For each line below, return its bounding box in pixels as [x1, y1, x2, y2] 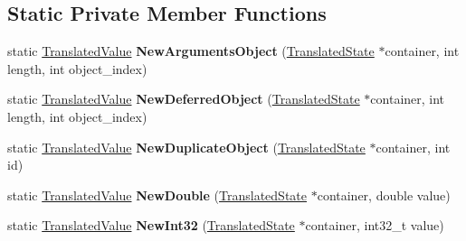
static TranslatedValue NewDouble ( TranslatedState [7, 185, 307, 204]
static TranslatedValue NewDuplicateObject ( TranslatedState [7, 137, 366, 156]
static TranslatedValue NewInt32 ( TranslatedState [7, 216, 295, 235]
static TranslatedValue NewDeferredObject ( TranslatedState [7, 89, 360, 108]
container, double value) [317, 185, 451, 204]
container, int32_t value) [305, 216, 444, 235]
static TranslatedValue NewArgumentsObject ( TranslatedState [7, 42, 375, 60]
